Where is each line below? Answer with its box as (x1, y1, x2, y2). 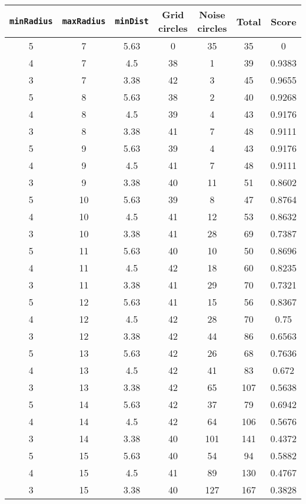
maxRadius (62, 16, 106, 26)
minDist (115, 16, 149, 26)
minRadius (9, 16, 53, 26)
